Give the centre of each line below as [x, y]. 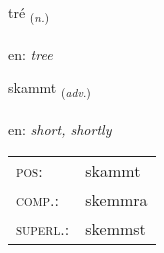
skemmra [116, 199]
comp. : [37, 199]
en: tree [30, 53]
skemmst [115, 228]
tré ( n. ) [29, 13]
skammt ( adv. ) [49, 89]
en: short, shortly [60, 129]
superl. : [43, 228]
